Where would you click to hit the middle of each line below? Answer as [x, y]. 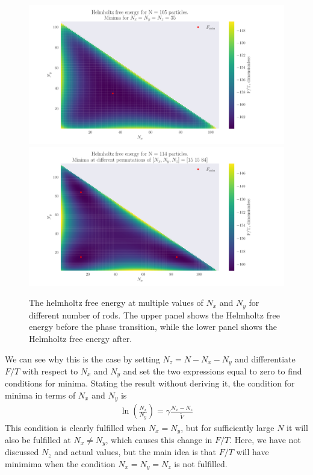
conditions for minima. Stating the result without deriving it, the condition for [150, 383]
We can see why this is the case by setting [82, 359]
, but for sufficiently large [228, 427]
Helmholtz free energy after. [81, 338]
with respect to [50, 371]
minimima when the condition [60, 464]
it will [297, 427]
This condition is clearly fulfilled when [76, 427]
